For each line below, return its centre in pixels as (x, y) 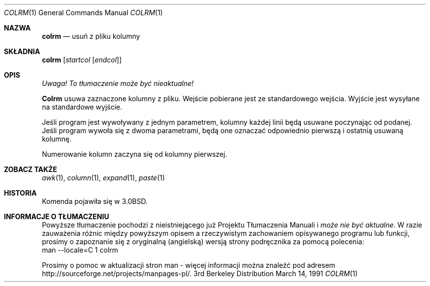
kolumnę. (57, 139)
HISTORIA (20, 193)
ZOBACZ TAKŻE (31, 169)
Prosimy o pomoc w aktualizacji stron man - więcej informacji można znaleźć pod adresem (188, 265)
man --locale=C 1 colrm (80, 250)
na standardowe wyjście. (82, 107)
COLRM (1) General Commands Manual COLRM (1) (83, 13)
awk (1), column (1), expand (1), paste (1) (103, 178)
